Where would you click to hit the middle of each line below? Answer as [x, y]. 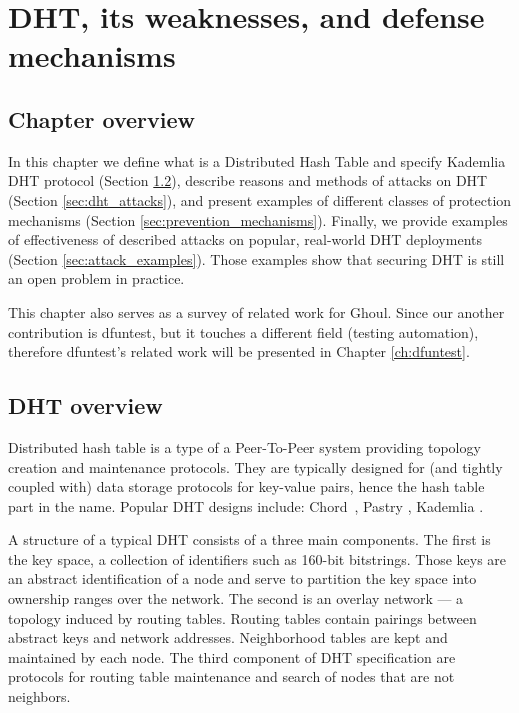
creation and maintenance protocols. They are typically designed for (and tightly [255, 466]
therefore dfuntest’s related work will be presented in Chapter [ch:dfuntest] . [239, 351]
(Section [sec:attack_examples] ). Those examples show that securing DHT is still [256, 258]
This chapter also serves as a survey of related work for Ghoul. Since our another [256, 311]
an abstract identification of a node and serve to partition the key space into [242, 578]
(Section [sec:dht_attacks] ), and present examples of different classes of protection [260, 199]
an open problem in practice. [96, 278]
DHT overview [85, 405]
